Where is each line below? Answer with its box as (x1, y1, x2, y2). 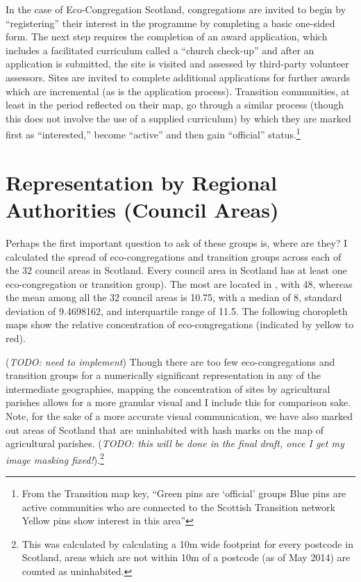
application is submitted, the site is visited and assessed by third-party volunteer (6, 56, 349, 71)
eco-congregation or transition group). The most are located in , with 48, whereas (6, 276, 353, 291)
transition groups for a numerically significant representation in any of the (6, 368, 321, 382)
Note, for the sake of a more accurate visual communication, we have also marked (6, 409, 353, 423)
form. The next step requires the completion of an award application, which (6, 29, 328, 44)
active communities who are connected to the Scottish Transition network (22, 499, 335, 514)
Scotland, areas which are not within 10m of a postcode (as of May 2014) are (22, 550, 351, 565)
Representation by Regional (6, 168, 277, 196)
